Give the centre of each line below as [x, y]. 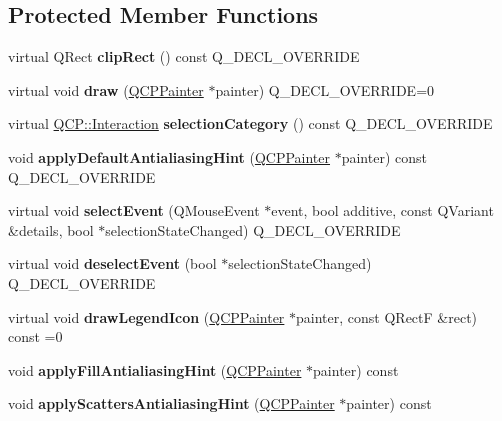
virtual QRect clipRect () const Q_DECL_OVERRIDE [184, 56]
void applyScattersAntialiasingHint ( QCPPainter [171, 403]
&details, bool [51, 229]
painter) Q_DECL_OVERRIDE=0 [325, 89]
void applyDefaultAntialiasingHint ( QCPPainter [169, 156]
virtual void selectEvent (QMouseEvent [134, 210]
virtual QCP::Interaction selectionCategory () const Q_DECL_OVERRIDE [250, 123]
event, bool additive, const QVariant [382, 210]
